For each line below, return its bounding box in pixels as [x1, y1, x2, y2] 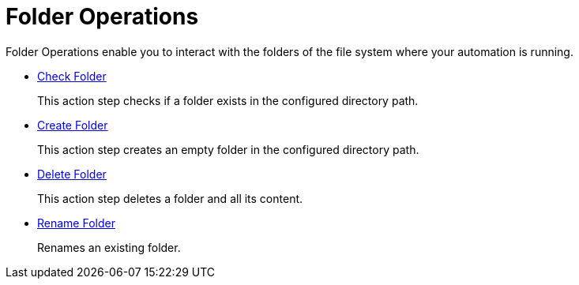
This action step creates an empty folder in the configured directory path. [37, 142, 419, 156]
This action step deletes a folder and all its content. [37, 191, 303, 205]
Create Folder [37, 118, 108, 132]
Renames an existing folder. [37, 240, 181, 254]
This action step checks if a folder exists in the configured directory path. [37, 93, 419, 107]
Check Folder [37, 69, 107, 83]
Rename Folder [37, 216, 115, 230]
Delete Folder [37, 167, 107, 181]
